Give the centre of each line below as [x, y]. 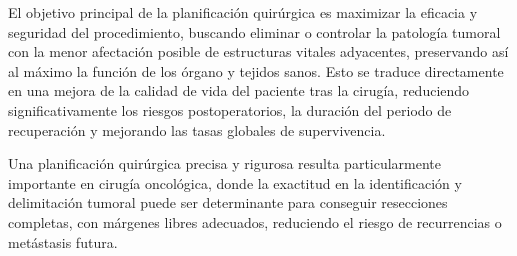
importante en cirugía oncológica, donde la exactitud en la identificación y [235, 182]
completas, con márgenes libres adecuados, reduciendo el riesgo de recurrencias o [255, 221]
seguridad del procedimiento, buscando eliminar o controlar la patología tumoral [254, 31]
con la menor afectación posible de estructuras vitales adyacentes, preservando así [258, 51]
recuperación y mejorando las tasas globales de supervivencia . [197, 129]
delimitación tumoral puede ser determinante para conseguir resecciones [228, 202]
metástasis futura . [63, 241]
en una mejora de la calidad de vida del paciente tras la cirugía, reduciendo [239, 90]
